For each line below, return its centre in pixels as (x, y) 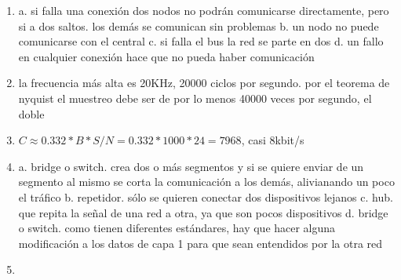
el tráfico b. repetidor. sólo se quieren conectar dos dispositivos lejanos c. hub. (206, 196)
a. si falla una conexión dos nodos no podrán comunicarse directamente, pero (204, 10)
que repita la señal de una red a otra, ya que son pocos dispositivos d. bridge (203, 212)
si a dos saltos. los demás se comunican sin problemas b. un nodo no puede (199, 25)
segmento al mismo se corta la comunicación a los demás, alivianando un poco (206, 182)
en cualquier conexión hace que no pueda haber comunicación (166, 56)
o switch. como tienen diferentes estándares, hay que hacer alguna (177, 228)
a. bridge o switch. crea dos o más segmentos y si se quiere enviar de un (191, 166)
